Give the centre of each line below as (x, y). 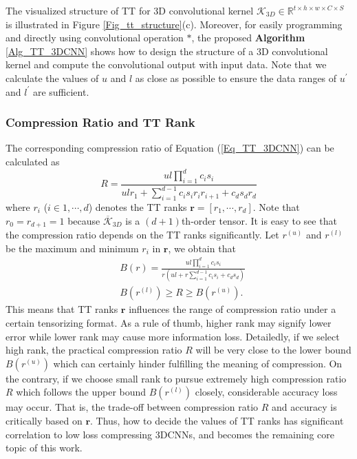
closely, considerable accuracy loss (266, 392)
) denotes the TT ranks (138, 207)
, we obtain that (202, 248)
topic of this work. (44, 448)
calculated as (33, 161)
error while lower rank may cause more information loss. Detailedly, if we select (173, 336)
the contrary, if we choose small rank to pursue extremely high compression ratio (176, 378)
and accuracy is (304, 407)
